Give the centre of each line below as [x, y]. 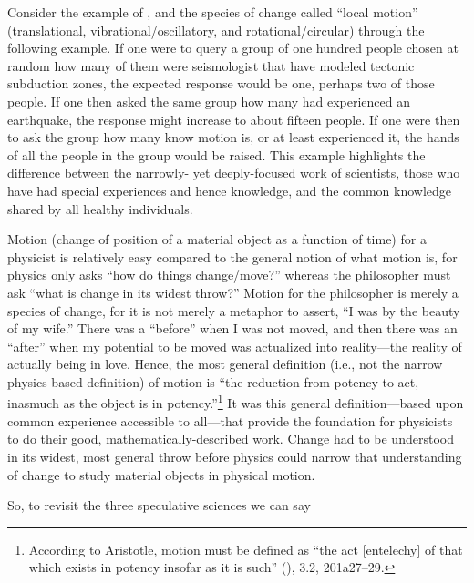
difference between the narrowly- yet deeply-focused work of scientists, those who [234, 173]
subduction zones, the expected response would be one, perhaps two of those [221, 83]
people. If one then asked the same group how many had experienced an [209, 101]
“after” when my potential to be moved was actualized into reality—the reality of [235, 346]
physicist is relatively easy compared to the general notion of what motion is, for [232, 256]
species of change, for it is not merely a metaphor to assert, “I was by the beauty [234, 310]
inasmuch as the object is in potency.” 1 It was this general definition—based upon [236, 402]
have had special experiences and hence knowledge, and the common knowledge [230, 190]
